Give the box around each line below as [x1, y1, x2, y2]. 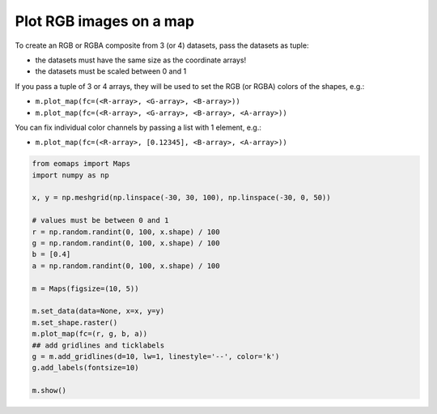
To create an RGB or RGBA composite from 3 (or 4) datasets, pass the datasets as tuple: [15, 41, 309, 50]
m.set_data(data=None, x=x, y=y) [32, 306, 165, 316]
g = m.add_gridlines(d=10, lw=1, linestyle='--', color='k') [32, 352, 280, 361]
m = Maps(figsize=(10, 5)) [32, 284, 139, 293]
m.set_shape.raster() [32, 318, 118, 327]
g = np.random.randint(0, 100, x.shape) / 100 [32, 239, 220, 247]
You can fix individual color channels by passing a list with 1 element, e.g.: [15, 122, 262, 132]
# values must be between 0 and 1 [32, 216, 169, 225]
